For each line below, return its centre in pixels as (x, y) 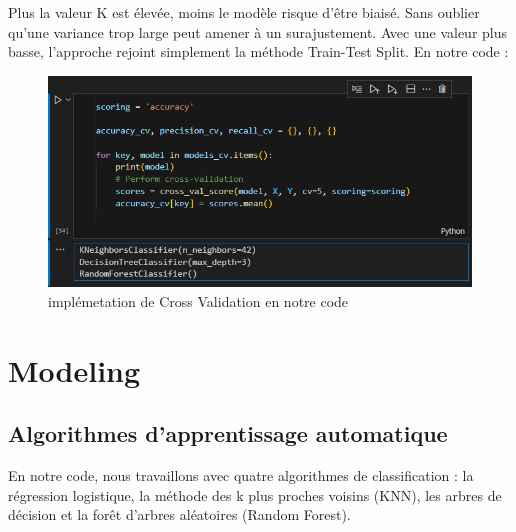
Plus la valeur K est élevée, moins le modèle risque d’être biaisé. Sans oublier (244, 12)
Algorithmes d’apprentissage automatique (228, 433)
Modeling (74, 369)
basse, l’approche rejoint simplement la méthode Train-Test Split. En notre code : (258, 51)
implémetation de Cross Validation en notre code (198, 300)
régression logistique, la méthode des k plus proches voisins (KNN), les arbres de (255, 494)
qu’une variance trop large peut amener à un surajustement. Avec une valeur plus (258, 31)
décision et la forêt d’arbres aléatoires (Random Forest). (179, 514)
